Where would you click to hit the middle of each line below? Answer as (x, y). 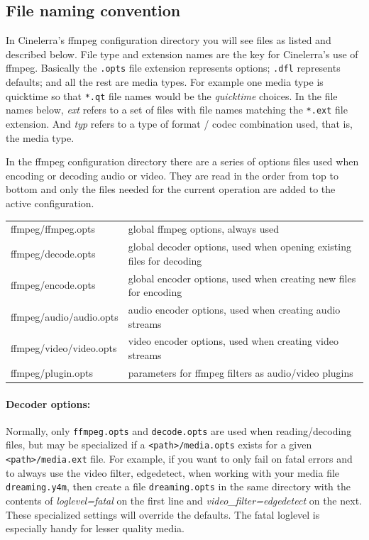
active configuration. (50, 203)
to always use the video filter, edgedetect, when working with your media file (173, 472)
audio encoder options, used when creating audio (234, 309)
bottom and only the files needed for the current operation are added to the (171, 189)
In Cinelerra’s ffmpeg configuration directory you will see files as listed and (169, 40)
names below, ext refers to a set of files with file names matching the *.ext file (177, 110)
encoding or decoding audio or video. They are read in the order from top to (172, 175)
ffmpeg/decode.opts (53, 253)
